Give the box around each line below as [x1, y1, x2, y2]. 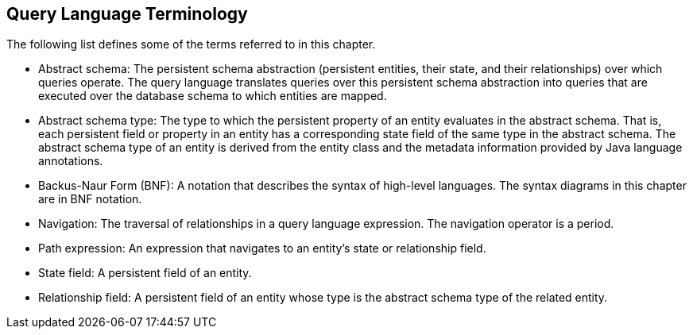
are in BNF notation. [38, 192, 142, 206]
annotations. [38, 154, 103, 168]
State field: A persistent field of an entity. [38, 266, 252, 280]
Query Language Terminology [6, 4, 248, 24]
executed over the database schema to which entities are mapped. [38, 89, 387, 103]
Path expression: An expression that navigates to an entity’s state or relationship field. [38, 241, 486, 256]
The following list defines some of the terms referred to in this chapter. [6, 37, 376, 52]
